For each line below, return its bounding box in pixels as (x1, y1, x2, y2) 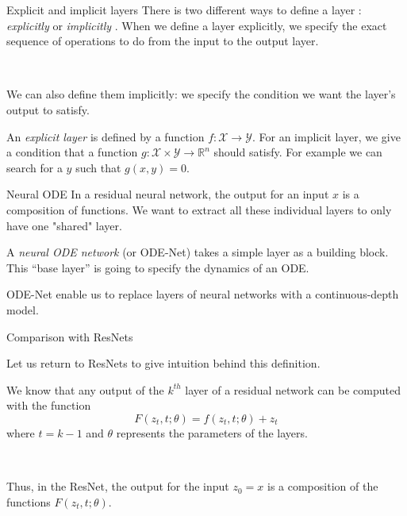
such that (75, 159, 121, 175)
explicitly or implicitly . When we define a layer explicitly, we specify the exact (6, 17, 387, 33)
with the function (6, 397, 91, 414)
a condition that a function (6, 144, 138, 160)
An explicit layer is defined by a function (6, 128, 205, 144)
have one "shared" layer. (6, 217, 122, 233)
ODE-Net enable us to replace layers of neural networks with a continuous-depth (6, 286, 399, 302)
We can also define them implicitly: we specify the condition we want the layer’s (6, 86, 396, 102)
